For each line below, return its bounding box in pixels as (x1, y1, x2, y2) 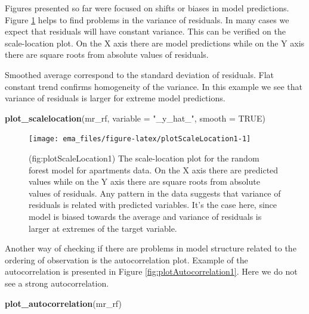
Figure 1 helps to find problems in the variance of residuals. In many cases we (5, 13, 289, 26)
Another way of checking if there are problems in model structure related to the (5, 242, 296, 254)
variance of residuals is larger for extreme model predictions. (5, 92, 225, 104)
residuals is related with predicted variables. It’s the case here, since (29, 198, 277, 211)
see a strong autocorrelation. (5, 276, 109, 289)
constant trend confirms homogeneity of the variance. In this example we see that (5, 80, 302, 92)
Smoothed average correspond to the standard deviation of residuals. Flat (5, 68, 274, 80)
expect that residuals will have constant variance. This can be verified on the (5, 25, 286, 38)
